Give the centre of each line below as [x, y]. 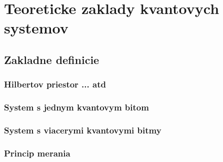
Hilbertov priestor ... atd [55, 84]
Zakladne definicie [52, 59]
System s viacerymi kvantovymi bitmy [83, 130]
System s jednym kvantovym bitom [76, 107]
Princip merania [37, 153]
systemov [36, 28]
